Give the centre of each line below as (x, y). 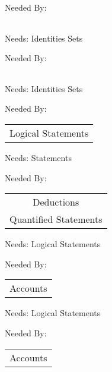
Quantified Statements (56, 219)
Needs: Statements (38, 157)
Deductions (56, 202)
